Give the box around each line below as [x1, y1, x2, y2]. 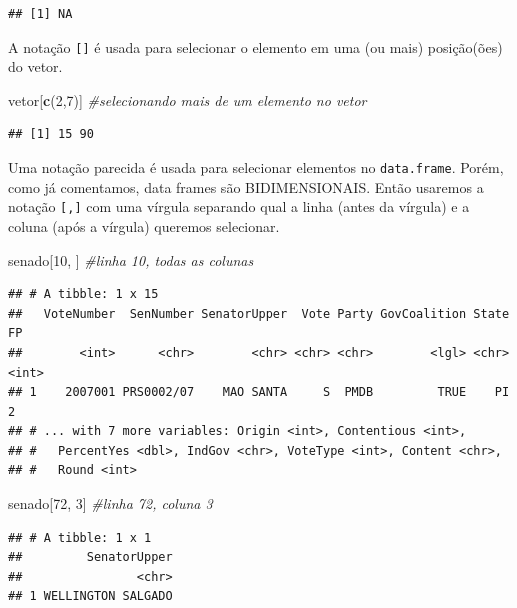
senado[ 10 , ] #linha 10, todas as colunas [8, 249, 254, 270]
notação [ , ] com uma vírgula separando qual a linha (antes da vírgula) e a [8, 196, 470, 217]
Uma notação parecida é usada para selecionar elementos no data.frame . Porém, [8, 157, 504, 178]
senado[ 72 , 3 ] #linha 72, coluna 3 [8, 493, 213, 514]
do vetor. [8, 56, 63, 77]
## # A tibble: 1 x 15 [8, 287, 159, 302]
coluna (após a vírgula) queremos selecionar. [8, 215, 280, 236]
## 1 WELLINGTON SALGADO [8, 589, 173, 604]
